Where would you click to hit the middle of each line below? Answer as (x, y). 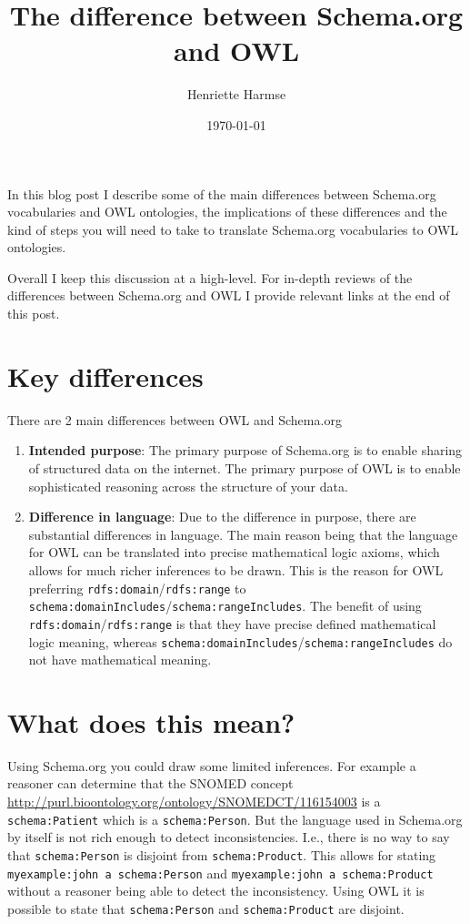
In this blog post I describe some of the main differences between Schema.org (222, 193)
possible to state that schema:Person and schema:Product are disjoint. (206, 908)
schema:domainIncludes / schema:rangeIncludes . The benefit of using (225, 606)
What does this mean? (151, 721)
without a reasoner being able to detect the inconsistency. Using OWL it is (216, 891)
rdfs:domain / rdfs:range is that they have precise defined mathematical (232, 623)
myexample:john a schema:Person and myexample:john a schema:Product (220, 873)
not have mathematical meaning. (120, 660)
